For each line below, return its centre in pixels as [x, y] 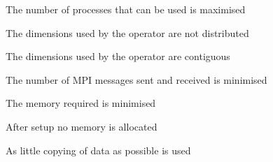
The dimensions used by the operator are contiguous [118, 56]
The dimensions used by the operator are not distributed [127, 32]
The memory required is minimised [81, 103]
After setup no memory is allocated [82, 126]
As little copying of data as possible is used [98, 150]
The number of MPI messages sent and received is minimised [136, 79]
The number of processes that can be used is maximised [126, 9]
